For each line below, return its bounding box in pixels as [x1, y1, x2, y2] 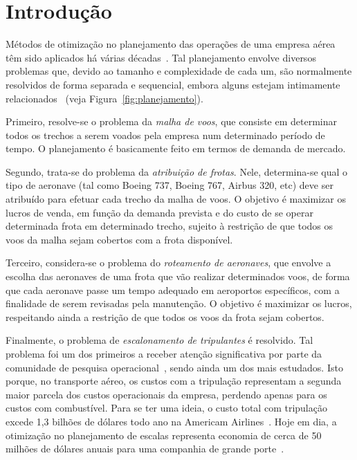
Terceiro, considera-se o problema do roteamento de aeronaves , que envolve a [6, 255, 331, 270]
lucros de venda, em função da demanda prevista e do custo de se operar [6, 205, 313, 219]
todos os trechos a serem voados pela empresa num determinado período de [6, 127, 325, 142]
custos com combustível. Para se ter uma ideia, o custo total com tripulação [6, 401, 327, 415]
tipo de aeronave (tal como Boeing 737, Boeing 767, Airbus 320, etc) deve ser [6, 178, 333, 192]
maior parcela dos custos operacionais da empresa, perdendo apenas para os [6, 387, 327, 401]
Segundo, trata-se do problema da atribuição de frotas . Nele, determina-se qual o [6, 164, 348, 178]
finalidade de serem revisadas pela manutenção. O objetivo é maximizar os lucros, [6, 296, 352, 311]
